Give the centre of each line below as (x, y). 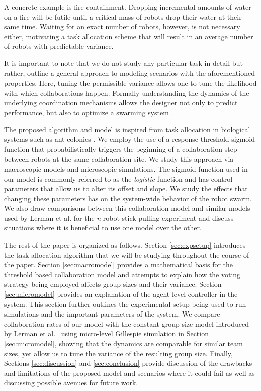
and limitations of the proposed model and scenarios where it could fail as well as (129, 373)
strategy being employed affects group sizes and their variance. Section (113, 284)
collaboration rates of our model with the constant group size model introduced (126, 323)
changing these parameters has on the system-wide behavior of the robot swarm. (128, 198)
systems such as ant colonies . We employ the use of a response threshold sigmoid (130, 139)
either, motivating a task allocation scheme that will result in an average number (129, 36)
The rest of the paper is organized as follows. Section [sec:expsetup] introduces (125, 245)
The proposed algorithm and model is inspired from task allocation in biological (127, 129)
